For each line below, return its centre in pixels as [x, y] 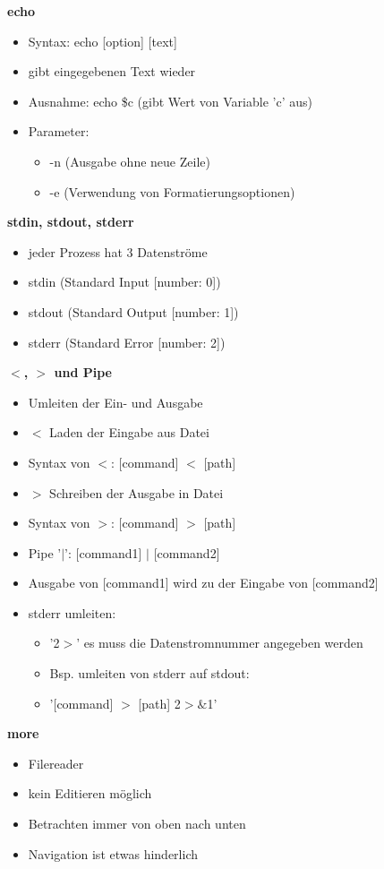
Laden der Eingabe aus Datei [129, 432]
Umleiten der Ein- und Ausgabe [115, 402]
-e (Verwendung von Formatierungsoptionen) [172, 191]
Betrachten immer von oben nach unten [137, 824]
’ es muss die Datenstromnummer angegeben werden [220, 643]
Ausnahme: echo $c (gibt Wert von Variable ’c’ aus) [170, 101]
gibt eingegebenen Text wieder [112, 71]
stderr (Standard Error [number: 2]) [127, 342]
